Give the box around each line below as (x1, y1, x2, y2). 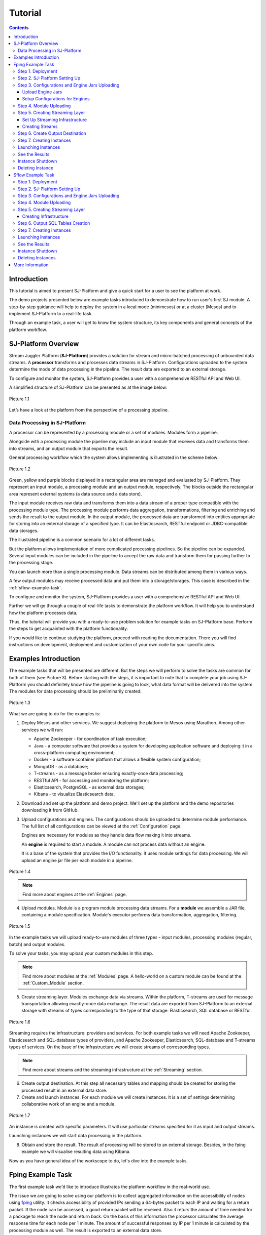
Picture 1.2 (9, 466, 31, 472)
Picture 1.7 (9, 1112, 31, 1118)
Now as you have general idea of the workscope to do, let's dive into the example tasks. (9, 1157, 188, 1163)
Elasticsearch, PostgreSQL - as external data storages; (33, 784, 145, 790)
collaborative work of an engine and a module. (21, 1101, 116, 1107)
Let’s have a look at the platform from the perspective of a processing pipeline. (9, 407, 169, 412)
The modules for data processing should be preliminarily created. (9, 688, 142, 694)
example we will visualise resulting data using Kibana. (21, 1149, 131, 1154)
